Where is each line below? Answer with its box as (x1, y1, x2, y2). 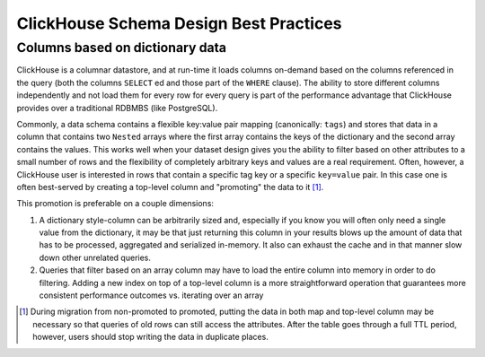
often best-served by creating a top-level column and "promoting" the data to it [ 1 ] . (16, 181, 324, 192)
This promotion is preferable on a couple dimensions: (16, 198, 215, 209)
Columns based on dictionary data (16, 39, 227, 56)
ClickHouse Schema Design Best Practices (16, 13, 342, 33)
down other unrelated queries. (39, 252, 152, 263)
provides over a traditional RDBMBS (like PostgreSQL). (16, 102, 218, 113)
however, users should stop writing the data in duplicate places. (32, 332, 269, 343)
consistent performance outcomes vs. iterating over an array (39, 290, 264, 300)
